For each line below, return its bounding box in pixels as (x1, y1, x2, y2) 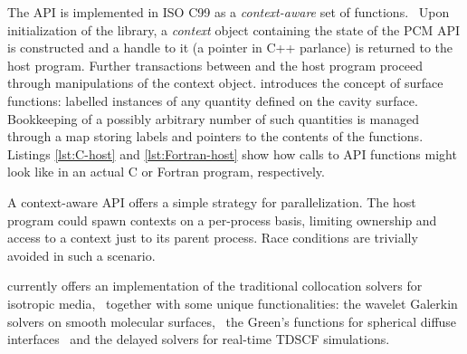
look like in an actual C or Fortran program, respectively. (7, 162, 325, 181)
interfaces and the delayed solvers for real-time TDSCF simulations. (7, 330, 390, 349)
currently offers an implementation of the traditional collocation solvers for (7, 276, 423, 295)
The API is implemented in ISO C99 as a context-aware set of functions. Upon (7, 3, 450, 21)
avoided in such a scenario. (7, 245, 156, 264)
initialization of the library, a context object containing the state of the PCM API (7, 20, 461, 39)
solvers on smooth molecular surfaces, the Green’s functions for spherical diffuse (7, 311, 457, 330)
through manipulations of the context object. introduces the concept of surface (7, 73, 443, 92)
